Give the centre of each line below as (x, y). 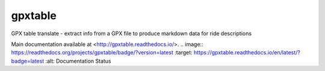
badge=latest (28, 61)
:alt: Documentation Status (78, 61)
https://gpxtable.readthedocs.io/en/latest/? (247, 53)
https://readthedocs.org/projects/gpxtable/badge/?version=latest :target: (102, 53)
